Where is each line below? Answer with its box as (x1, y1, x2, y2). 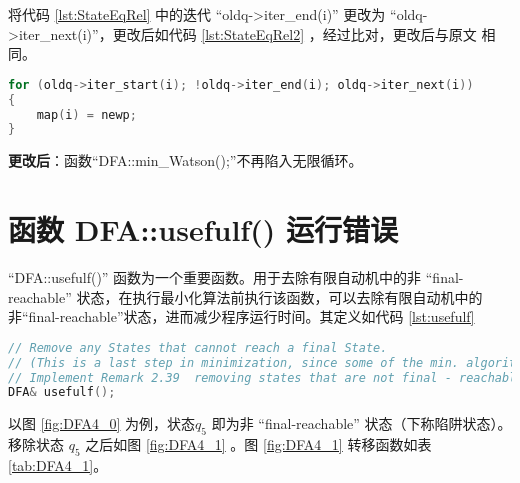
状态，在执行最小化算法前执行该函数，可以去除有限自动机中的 (76, 286, 483, 307)
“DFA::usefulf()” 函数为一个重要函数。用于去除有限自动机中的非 (8, 267, 422, 287)
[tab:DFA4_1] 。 (8, 454, 108, 475)
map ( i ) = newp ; (36, 107, 137, 122)
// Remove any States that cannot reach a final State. (8, 340, 388, 355)
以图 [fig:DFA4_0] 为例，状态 (8, 413, 196, 434)
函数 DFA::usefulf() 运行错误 (8, 209, 398, 250)
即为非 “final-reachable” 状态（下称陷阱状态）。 (211, 413, 512, 434)
